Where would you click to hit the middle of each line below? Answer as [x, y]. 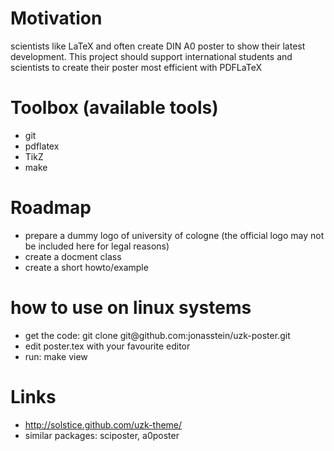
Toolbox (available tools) [114, 108]
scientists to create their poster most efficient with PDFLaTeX [136, 67]
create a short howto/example [86, 267]
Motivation [56, 18]
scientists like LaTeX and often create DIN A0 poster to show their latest [158, 46]
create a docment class [73, 256]
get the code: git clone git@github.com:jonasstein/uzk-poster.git [157, 335]
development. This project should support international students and [151, 56]
